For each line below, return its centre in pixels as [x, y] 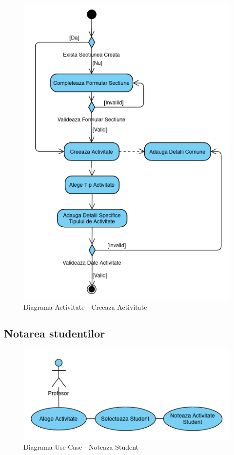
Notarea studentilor [55, 333]
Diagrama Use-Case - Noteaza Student [81, 446]
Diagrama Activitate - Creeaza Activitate [85, 307]
